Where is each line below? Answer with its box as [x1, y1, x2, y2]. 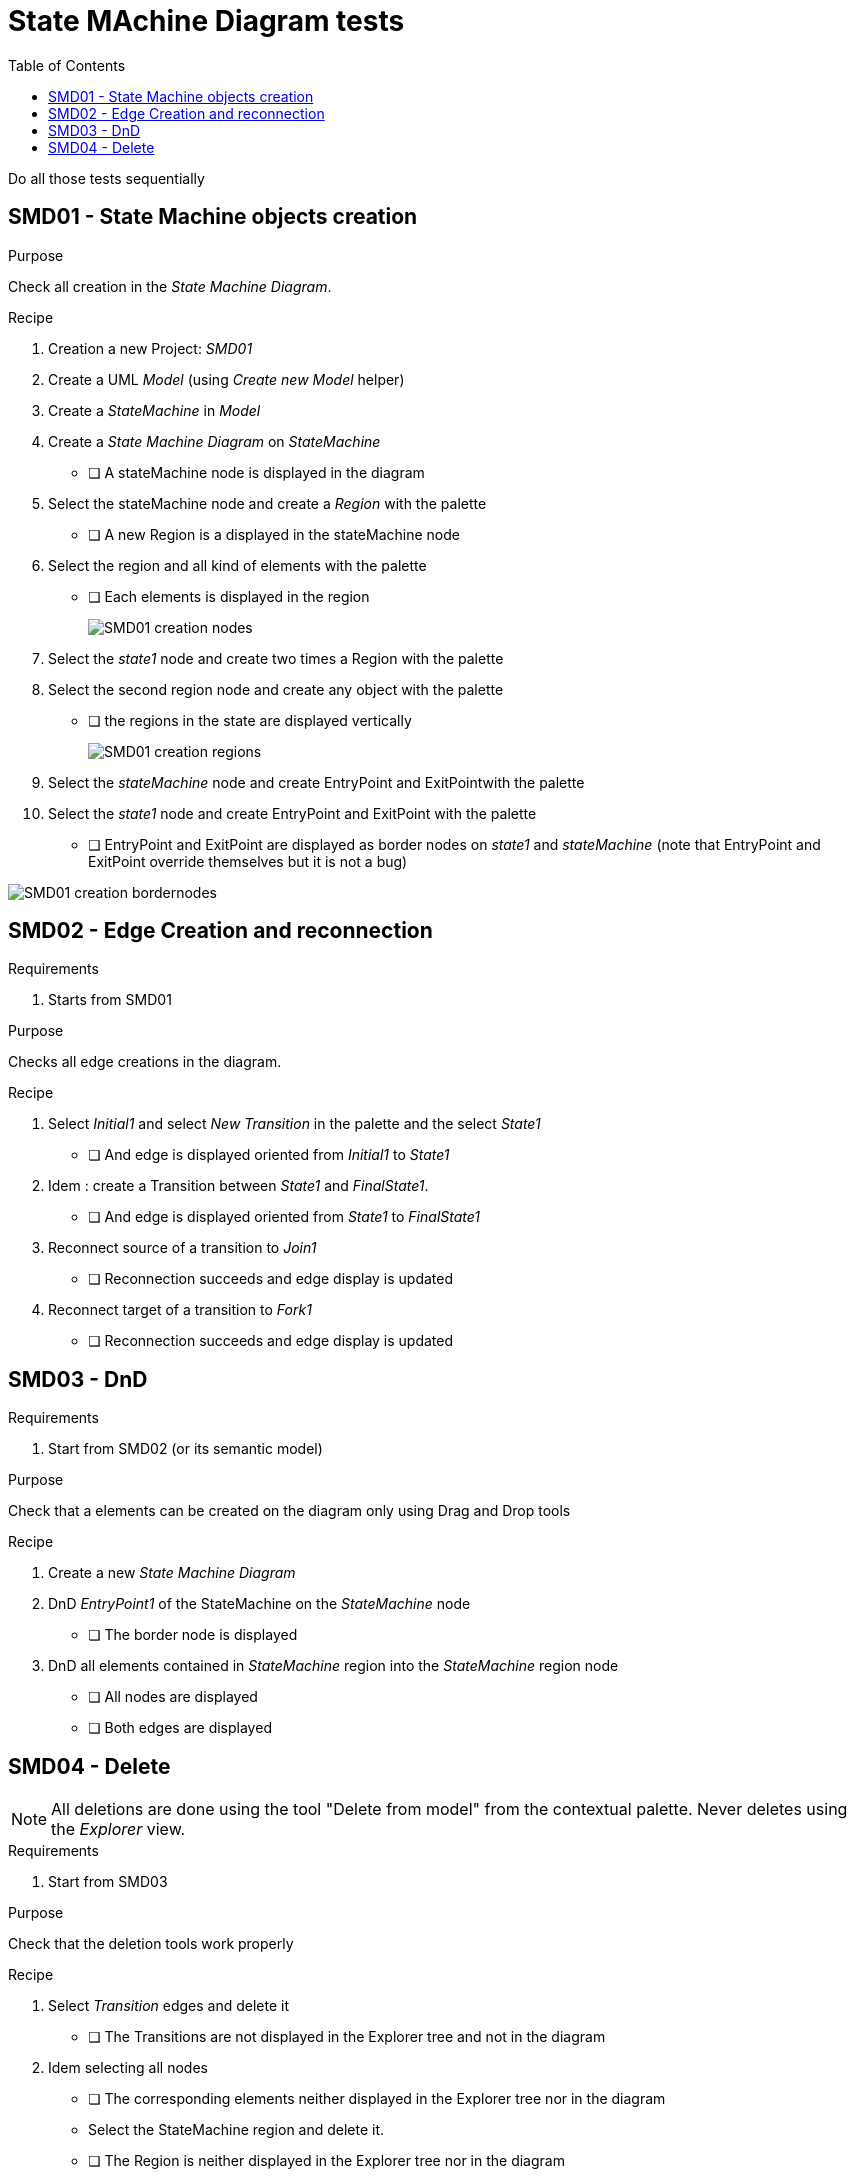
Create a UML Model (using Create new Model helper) [48, 370, 405, 388]
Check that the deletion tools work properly [8, 1935, 294, 1953]
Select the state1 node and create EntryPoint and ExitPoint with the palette [48, 804, 537, 822]
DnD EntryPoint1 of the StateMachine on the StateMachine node [48, 1595, 471, 1613]
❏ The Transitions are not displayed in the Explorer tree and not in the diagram [88, 2028, 606, 2046]
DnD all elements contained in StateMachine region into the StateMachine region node [48, 1657, 619, 1675]
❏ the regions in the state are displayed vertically [88, 711, 412, 729]
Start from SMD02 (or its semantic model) [48, 1440, 323, 1458]
